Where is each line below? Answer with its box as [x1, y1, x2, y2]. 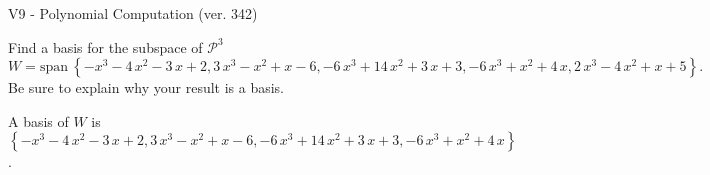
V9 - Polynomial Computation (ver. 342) [8, 3, 258, 23]
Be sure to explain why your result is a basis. [8, 77, 285, 98]
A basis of [8, 110, 69, 131]
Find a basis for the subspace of [8, 36, 203, 57]
